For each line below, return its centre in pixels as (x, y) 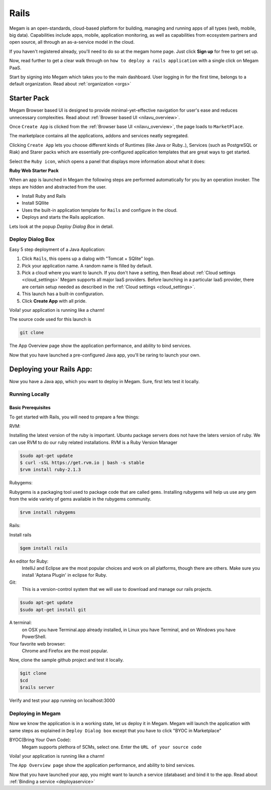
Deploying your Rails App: (51, 369)
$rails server (37, 687)
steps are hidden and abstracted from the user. (58, 187)
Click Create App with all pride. (54, 301)
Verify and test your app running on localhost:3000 (62, 700)
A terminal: (21, 623)
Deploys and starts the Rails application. (63, 217)
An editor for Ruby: (29, 561)
